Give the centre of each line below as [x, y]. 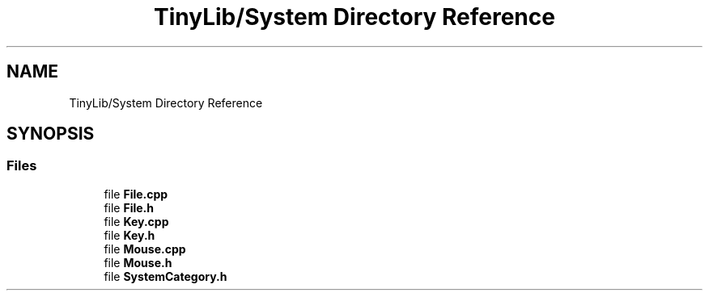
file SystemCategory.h [166, 276]
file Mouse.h [138, 262]
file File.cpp [136, 194]
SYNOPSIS [51, 134]
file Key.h [129, 235]
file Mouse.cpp [145, 249]
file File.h [129, 207]
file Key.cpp [136, 221]
